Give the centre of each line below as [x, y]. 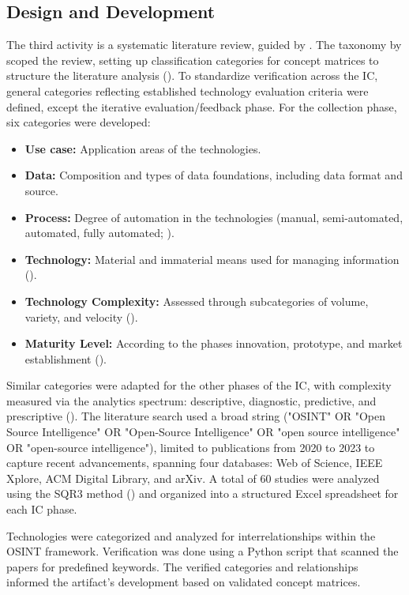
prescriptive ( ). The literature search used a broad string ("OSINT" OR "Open [196, 416]
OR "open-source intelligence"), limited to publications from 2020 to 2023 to [191, 447]
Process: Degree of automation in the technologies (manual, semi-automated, [214, 217]
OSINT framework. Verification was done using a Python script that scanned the [203, 551]
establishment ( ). [66, 358]
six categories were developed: [79, 122]
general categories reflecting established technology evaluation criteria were [188, 90]
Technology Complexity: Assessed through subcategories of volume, [197, 301]
